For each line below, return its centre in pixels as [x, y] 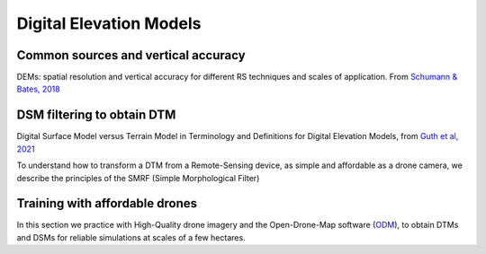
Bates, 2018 [38, 89]
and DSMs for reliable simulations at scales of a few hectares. [131, 237]
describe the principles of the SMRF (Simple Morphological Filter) [138, 178]
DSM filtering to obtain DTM [96, 115]
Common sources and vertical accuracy [131, 55]
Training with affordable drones [107, 203]
